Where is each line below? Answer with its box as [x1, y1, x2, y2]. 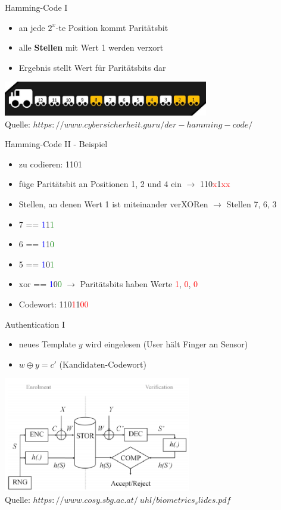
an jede [18, 21, 45, 33]
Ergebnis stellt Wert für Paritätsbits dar [18, 61, 166, 73]
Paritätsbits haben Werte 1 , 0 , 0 [80, 278, 198, 290]
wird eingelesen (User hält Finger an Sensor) [85, 338, 248, 350]
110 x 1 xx [200, 178, 230, 190]
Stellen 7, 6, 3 [226, 198, 277, 210]
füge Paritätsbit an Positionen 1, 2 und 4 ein [18, 178, 182, 190]
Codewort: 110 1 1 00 [18, 298, 89, 310]
